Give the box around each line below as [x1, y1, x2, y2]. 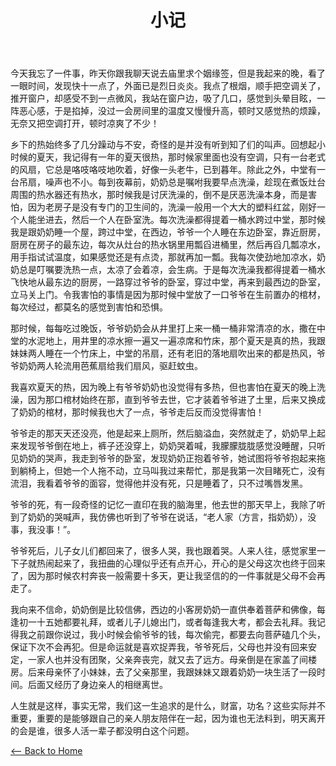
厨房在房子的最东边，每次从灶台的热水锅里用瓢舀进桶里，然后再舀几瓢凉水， [10, 239, 326, 251]
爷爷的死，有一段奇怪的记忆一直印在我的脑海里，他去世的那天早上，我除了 [10, 499, 317, 511]
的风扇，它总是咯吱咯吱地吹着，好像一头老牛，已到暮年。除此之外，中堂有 [10, 164, 317, 176]
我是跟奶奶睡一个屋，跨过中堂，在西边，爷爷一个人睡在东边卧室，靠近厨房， [10, 226, 326, 238]
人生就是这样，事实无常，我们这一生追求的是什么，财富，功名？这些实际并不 [10, 700, 326, 712]
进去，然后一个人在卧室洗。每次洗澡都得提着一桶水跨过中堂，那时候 [44, 214, 326, 226]
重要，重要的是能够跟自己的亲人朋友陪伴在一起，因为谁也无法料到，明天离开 [10, 712, 326, 725]
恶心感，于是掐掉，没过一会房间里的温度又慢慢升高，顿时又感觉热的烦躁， [18, 105, 326, 117]
